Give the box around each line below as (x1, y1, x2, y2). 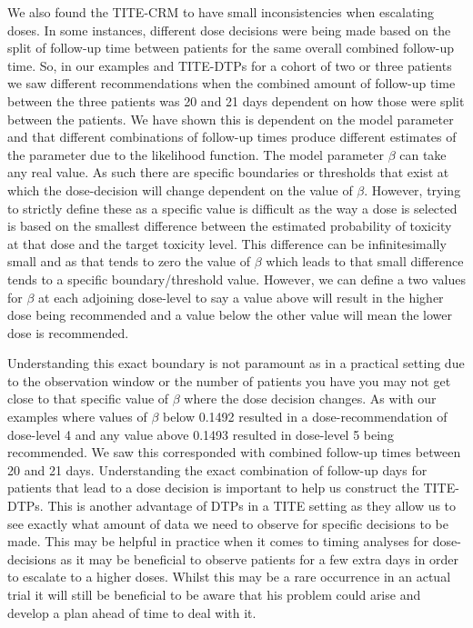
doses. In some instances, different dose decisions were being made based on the (7, 20, 451, 39)
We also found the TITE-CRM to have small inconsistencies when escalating (7, 3, 435, 21)
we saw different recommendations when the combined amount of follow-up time (7, 74, 456, 93)
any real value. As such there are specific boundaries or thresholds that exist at (7, 163, 449, 182)
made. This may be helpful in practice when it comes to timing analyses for (7, 532, 429, 551)
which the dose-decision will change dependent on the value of (7, 180, 353, 199)
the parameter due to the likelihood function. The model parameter (7, 145, 384, 164)
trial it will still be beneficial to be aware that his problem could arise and (7, 585, 421, 603)
